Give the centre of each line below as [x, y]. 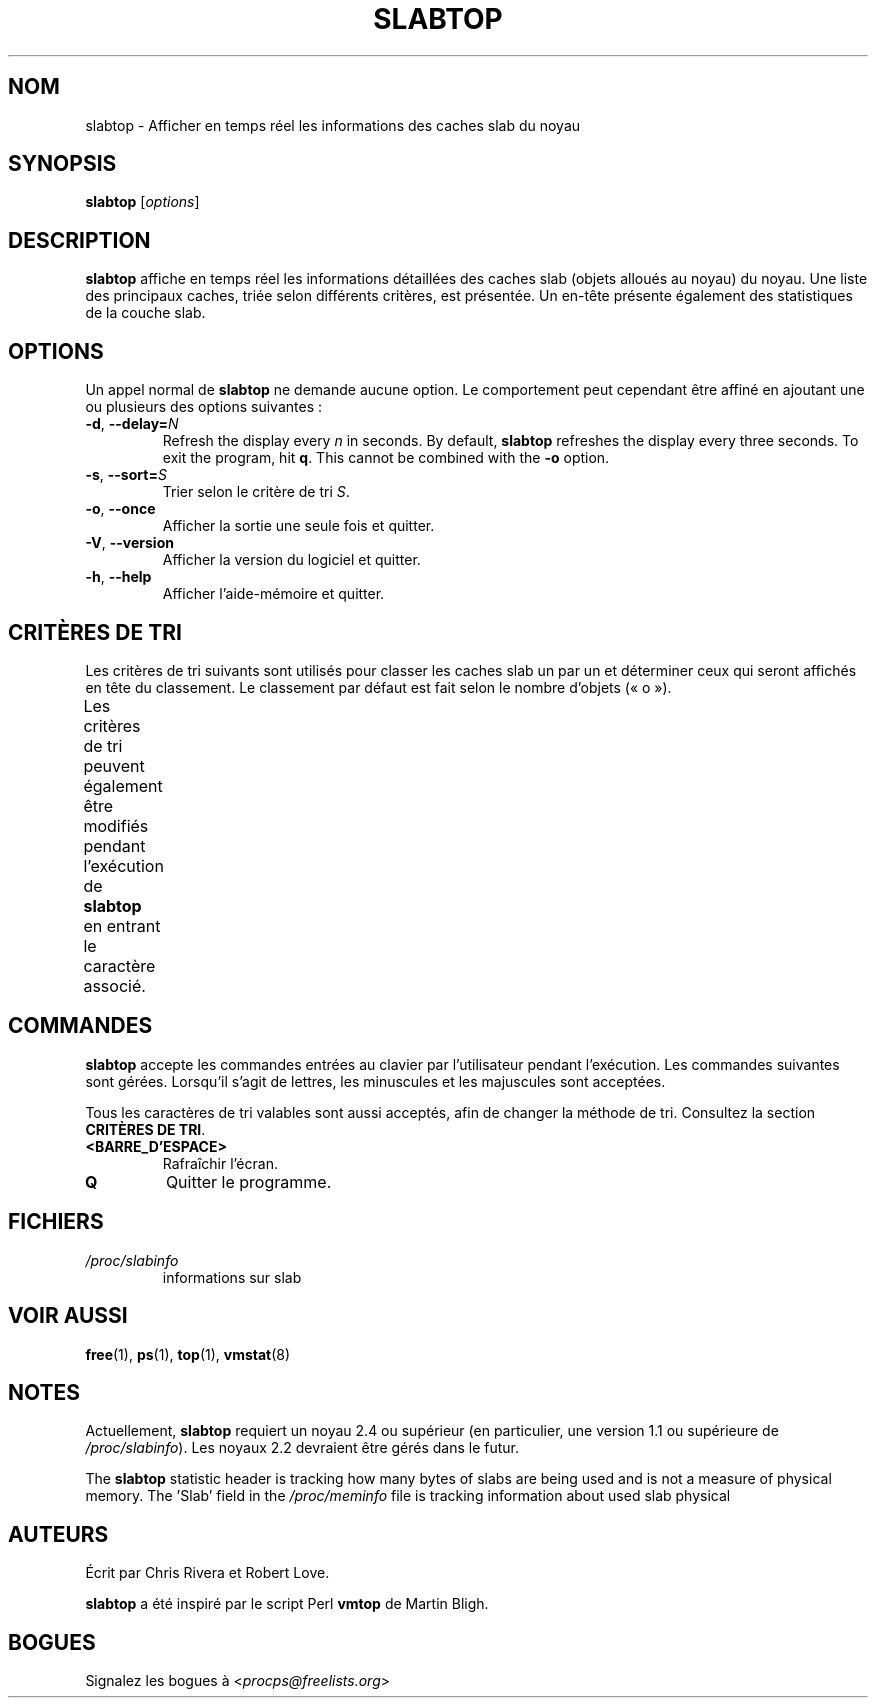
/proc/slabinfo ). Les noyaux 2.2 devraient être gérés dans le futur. [302, 1448]
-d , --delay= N [132, 424]
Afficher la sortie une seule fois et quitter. [298, 526]
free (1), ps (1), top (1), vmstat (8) [188, 1354]
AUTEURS [58, 1534]
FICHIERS [56, 1222]
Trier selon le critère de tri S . [256, 492]
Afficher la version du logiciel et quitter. [291, 560]
